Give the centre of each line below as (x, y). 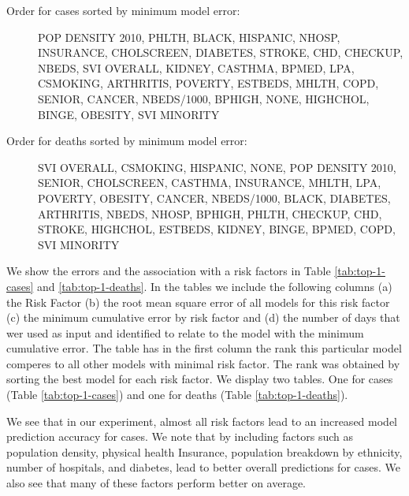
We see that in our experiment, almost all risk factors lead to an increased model (202, 421)
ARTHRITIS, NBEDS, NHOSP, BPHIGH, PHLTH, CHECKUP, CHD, (210, 213)
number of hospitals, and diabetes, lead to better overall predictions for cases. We (203, 467)
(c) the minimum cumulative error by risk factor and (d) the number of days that (203, 317)
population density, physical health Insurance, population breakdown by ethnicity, (204, 451)
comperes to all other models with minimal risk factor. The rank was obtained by (203, 363)
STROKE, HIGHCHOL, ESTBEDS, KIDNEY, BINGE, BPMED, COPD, (217, 229)
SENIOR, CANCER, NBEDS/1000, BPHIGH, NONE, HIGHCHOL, (204, 98)
